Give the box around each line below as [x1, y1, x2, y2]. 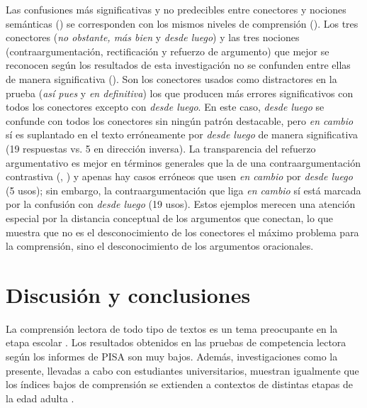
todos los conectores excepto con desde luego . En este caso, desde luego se [6, 99, 324, 114]
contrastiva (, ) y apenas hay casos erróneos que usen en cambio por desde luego [6, 169, 353, 184]
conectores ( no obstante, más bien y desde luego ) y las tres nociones [6, 30, 300, 45]
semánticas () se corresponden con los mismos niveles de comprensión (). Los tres [6, 16, 358, 31]
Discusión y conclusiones [6, 280, 251, 309]
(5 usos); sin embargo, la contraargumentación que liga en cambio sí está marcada [6, 182, 361, 197]
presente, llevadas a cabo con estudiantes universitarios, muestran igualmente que [6, 363, 359, 377]
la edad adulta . [6, 390, 74, 405]
